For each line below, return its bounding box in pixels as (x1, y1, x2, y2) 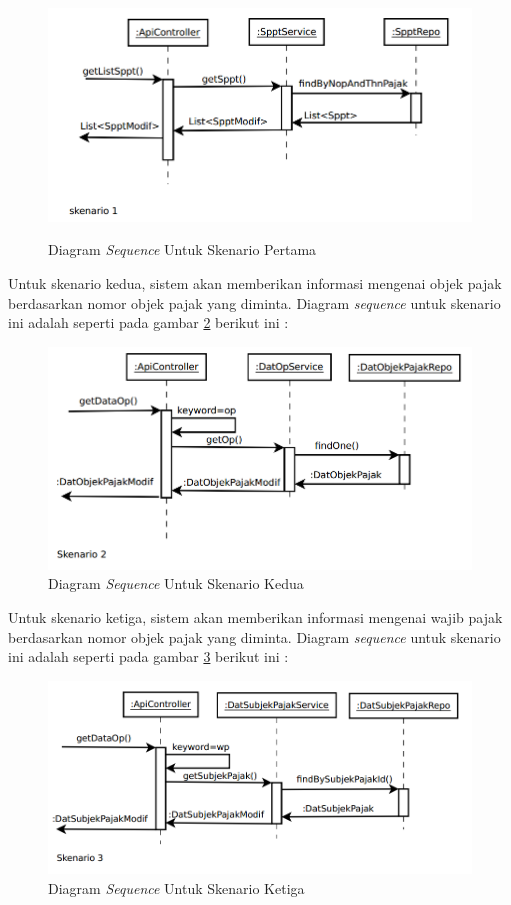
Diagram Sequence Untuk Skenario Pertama (48, 239, 317, 260)
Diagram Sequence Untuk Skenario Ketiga (48, 877, 305, 898)
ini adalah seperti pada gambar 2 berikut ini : (8, 312, 289, 333)
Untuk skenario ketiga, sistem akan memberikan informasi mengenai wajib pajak (8, 607, 503, 628)
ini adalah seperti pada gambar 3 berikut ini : (8, 646, 289, 667)
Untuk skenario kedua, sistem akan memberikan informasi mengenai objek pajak (8, 272, 502, 293)
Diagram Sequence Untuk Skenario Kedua (48, 573, 304, 594)
